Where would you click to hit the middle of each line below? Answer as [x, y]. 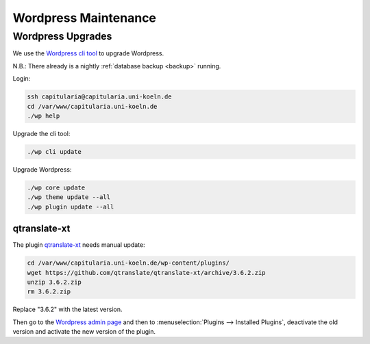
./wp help [44, 116]
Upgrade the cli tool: [41, 133]
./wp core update [56, 187]
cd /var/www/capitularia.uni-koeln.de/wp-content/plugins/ [128, 263]
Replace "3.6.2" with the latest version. [67, 309]
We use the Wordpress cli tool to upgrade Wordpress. [88, 53]
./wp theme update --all [69, 197]
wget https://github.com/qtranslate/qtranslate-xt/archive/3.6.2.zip [146, 273]
